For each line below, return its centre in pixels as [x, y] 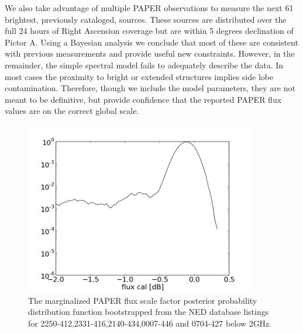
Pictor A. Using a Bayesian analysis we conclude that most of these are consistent [151, 42]
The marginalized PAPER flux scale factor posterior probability [143, 300]
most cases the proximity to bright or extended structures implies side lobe [139, 76]
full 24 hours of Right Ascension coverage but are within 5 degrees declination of [149, 31]
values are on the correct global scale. [72, 111]
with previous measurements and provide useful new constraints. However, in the [150, 53]
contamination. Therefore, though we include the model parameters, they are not [150, 88]
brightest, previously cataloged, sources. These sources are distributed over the [146, 19]
